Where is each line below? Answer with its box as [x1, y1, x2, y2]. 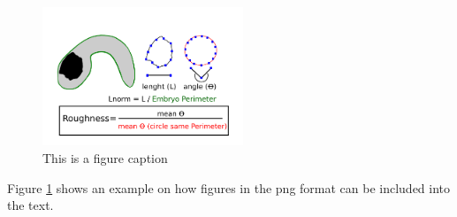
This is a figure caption [42, 148, 168, 167]
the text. [7, 196, 54, 214]
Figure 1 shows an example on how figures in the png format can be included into [7, 178, 451, 197]
